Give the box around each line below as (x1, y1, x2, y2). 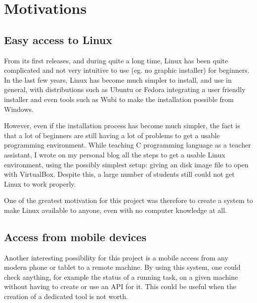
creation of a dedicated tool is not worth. (4, 291, 128, 302)
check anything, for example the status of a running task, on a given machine (4, 271, 238, 282)
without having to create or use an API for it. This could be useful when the (4, 281, 236, 292)
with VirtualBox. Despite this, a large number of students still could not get (4, 169, 235, 179)
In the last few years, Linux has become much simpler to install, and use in (4, 74, 232, 85)
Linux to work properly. (4, 178, 76, 189)
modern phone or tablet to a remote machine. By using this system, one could (4, 262, 241, 272)
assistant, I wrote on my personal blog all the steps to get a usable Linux (4, 149, 225, 159)
